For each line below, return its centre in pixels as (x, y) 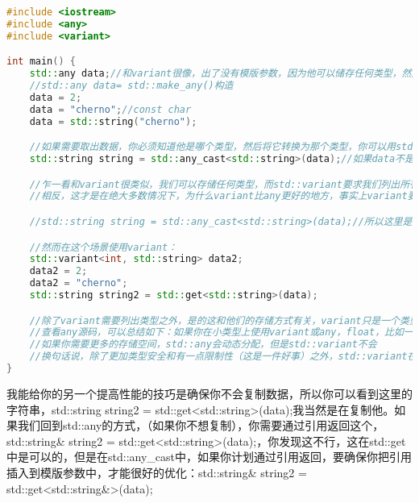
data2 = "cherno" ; (79, 283)
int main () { (41, 62)
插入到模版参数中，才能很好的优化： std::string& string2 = (157, 472)
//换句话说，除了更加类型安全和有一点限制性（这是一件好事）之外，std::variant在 (223, 357)
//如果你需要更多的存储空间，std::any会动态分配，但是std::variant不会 (203, 345)
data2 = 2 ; (58, 271)
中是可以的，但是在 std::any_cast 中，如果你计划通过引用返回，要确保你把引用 (209, 457)
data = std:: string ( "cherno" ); (113, 121)
